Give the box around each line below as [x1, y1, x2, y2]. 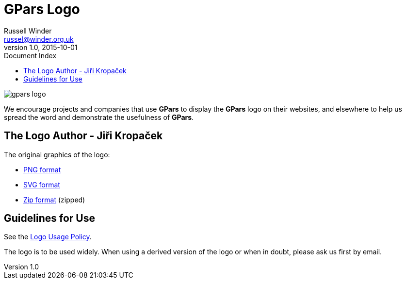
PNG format [23, 165, 61, 174]
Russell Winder [4, 26, 52, 35]
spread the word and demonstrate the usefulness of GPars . [4, 113, 194, 121]
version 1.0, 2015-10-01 [4, 43, 78, 51]
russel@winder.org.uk [4, 34, 74, 43]
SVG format [23, 180, 60, 189]
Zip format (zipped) [23, 195, 85, 204]
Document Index [4, 51, 57, 60]
